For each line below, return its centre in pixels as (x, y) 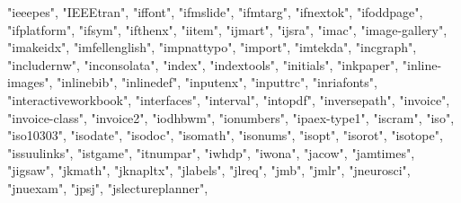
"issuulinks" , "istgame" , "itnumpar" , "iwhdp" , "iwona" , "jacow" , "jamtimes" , (211, 152)
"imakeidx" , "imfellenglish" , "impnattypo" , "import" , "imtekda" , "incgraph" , (212, 47)
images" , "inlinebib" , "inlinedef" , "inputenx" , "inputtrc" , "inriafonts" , (192, 82)
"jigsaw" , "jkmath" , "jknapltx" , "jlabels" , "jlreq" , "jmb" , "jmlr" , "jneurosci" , (209, 170)
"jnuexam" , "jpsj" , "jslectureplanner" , (108, 187)
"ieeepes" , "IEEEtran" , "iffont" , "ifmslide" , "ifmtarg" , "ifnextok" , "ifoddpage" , (215, 12)
